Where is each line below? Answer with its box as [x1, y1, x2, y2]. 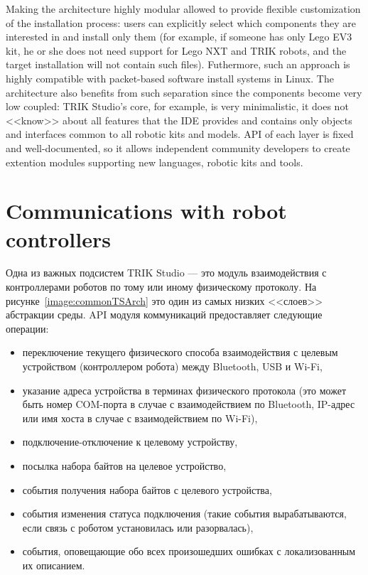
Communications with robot [6, 196, 287, 225]
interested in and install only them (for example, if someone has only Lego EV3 [6, 29, 352, 44]
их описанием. [22, 557, 85, 572]
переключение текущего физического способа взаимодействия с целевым [22, 345, 338, 360]
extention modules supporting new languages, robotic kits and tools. [6, 154, 303, 169]
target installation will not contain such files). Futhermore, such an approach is [6, 57, 350, 72]
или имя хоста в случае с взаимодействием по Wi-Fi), [22, 410, 258, 425]
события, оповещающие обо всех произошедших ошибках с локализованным [22, 544, 356, 559]
